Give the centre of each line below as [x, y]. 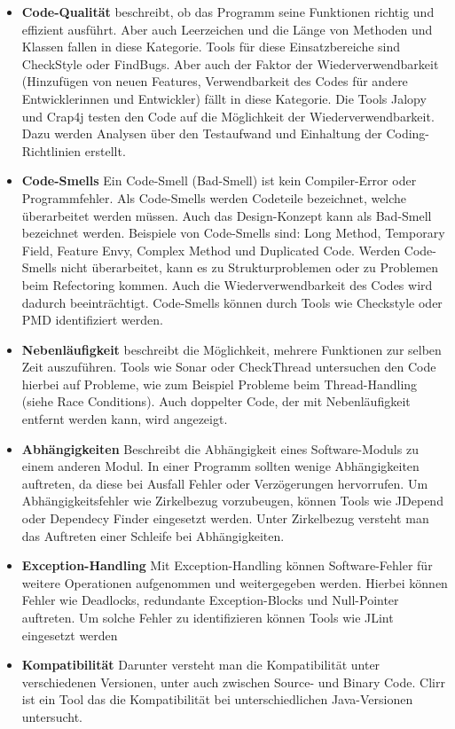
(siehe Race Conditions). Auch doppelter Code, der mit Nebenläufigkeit [216, 401]
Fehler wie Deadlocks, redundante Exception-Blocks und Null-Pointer [210, 600]
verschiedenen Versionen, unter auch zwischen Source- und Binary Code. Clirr [233, 682]
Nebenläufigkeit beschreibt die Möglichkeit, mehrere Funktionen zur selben [231, 349]
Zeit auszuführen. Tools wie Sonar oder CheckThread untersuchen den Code [229, 367]
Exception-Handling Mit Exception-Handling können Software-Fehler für [227, 565]
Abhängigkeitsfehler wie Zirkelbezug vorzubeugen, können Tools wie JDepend [232, 501]
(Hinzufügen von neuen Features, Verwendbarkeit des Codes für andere [215, 81]
